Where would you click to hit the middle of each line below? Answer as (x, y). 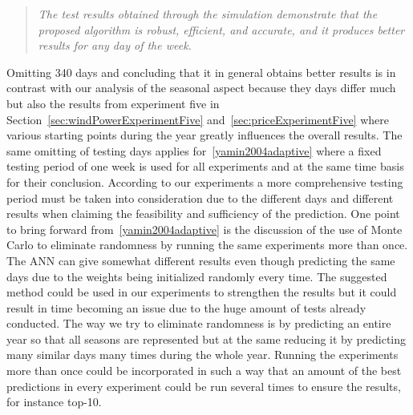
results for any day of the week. (115, 45)
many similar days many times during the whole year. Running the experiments (202, 355)
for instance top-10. (54, 402)
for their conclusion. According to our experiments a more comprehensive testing (205, 181)
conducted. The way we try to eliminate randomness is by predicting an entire (199, 323)
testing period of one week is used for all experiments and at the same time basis (205, 166)
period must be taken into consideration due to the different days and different (200, 197)
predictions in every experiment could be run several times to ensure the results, (204, 386)
